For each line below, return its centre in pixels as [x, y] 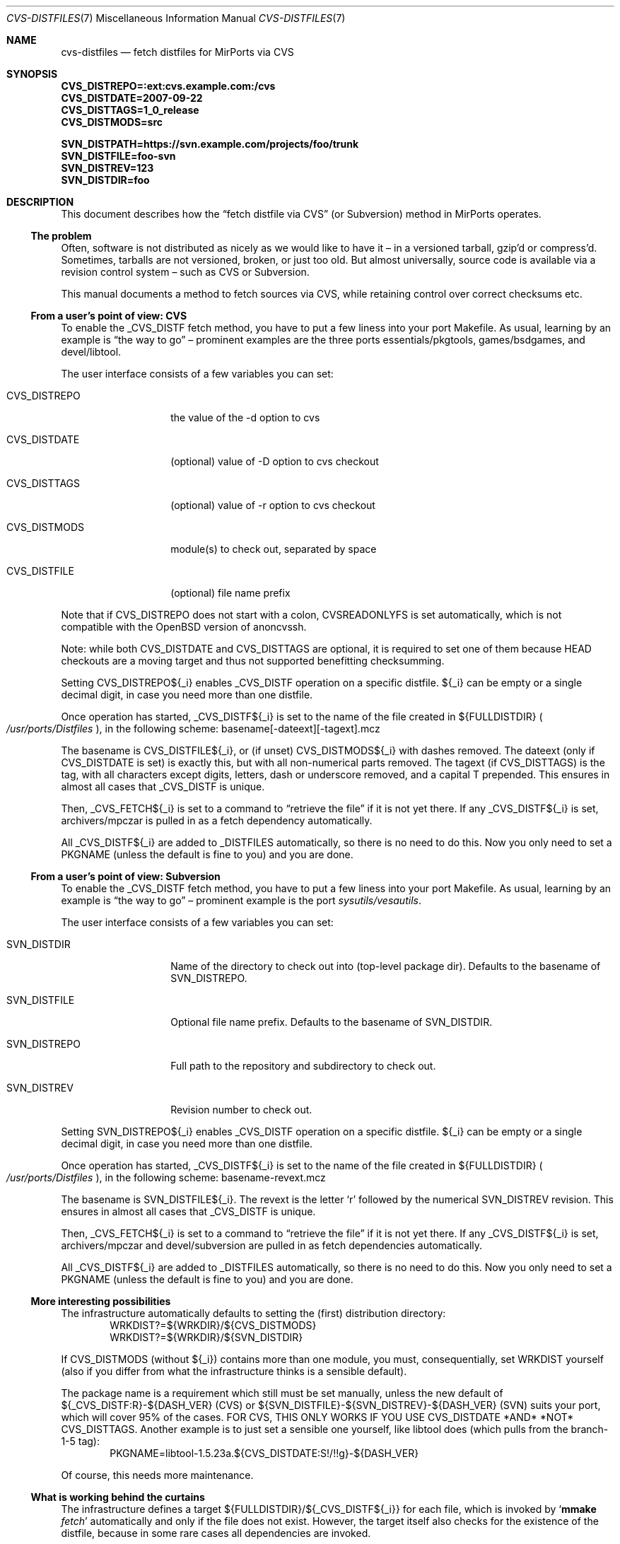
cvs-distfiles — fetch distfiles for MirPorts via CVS [177, 52]
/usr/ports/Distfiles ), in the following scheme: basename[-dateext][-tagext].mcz [193, 729]
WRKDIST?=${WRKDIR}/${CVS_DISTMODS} [213, 1325]
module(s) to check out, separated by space [274, 549]
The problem [61, 236]
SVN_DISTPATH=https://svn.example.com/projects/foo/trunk [210, 144]
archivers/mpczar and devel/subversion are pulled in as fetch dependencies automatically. [272, 1245]
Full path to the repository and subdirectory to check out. [303, 1066]
